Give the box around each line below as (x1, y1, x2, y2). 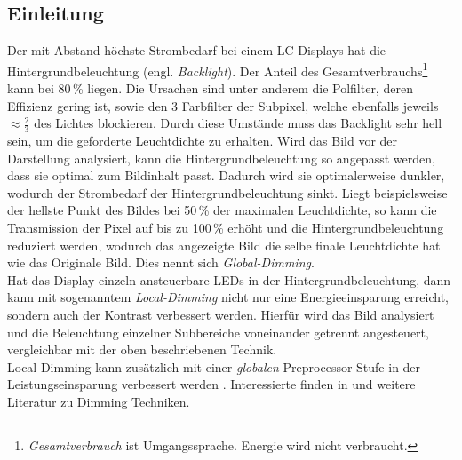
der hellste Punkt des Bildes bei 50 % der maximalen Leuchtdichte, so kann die (7, 201, 437, 219)
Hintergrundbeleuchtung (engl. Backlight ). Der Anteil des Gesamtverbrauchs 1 (7, 59, 428, 80)
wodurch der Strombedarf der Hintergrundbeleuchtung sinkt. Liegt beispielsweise (7, 183, 448, 202)
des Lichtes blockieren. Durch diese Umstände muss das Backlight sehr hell (34, 114, 442, 132)
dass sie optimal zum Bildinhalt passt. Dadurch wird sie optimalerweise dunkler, (7, 166, 445, 185)
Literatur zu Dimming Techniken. (7, 392, 190, 410)
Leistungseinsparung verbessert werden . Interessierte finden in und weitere (7, 375, 416, 393)
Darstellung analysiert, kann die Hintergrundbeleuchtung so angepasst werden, (7, 148, 435, 167)
